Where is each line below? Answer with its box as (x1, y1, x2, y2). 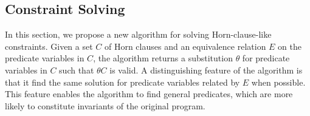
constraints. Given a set (5, 39, 93, 52)
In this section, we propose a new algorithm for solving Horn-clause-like (5, 28, 272, 41)
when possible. (251, 75, 306, 88)
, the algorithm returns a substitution (93, 52, 233, 64)
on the (278, 39, 301, 52)
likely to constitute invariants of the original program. (5, 99, 205, 112)
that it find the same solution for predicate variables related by (5, 75, 240, 88)
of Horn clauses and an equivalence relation (104, 39, 266, 52)
